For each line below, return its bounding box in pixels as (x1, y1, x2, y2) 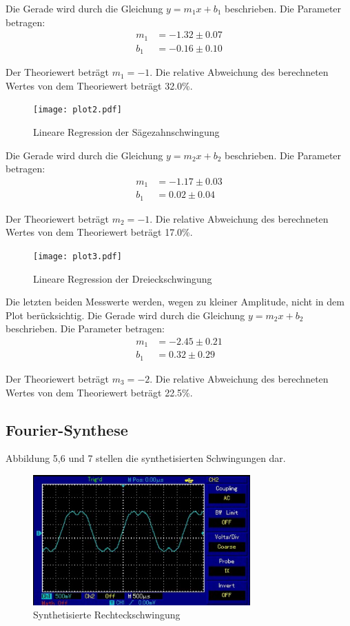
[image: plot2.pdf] (33, 105, 122, 115)
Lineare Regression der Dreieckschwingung (33, 271, 212, 285)
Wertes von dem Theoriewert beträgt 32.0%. (6, 78, 193, 92)
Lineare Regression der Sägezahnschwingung (33, 125, 220, 139)
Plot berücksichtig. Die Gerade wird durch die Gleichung (6, 307, 245, 322)
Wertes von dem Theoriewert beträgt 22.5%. (6, 385, 193, 399)
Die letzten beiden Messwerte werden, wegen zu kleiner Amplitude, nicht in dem (6, 294, 344, 309)
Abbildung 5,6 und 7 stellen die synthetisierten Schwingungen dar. (6, 451, 286, 465)
